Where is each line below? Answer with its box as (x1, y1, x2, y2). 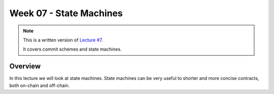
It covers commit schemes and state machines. (23, 46, 122, 53)
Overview (9, 62, 41, 71)
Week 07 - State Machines (9, 8, 123, 19)
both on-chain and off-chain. (9, 82, 70, 88)
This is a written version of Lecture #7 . (23, 37, 104, 43)
